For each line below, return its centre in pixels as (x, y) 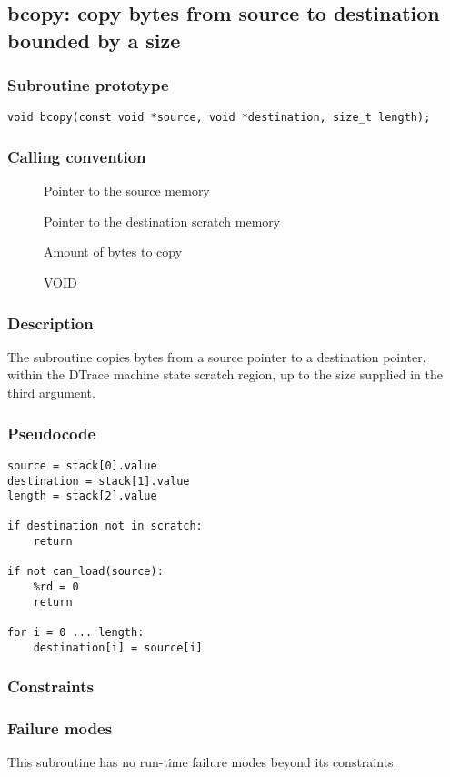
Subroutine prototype (88, 85)
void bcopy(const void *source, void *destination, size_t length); (219, 118)
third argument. (51, 393)
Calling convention (77, 156)
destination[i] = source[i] (118, 647)
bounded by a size (94, 40)
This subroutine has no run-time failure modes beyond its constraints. (202, 762)
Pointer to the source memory (127, 191)
